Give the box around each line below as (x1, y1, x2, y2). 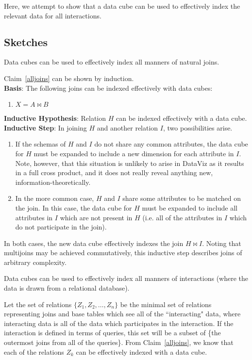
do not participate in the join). (15, 222, 107, 232)
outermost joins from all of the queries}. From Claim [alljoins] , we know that (4, 337, 234, 347)
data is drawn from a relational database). (4, 283, 130, 293)
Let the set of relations (4, 299, 72, 309)
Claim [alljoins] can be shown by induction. (4, 73, 134, 83)
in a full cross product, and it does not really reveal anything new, (15, 167, 213, 178)
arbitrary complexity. (4, 257, 67, 267)
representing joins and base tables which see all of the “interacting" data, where (4, 309, 241, 319)
